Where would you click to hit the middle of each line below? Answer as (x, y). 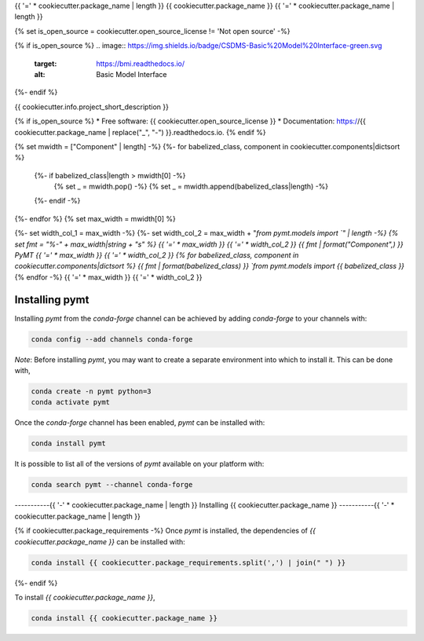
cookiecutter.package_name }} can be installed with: (100, 541)
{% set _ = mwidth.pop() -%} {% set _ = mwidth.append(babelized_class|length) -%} (191, 187)
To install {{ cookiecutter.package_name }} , (85, 597)
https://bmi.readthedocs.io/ (140, 64)
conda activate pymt (70, 402)
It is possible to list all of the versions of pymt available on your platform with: (139, 464)
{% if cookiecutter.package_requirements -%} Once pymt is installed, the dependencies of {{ (165, 531)
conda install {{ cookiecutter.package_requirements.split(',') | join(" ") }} (188, 562)
